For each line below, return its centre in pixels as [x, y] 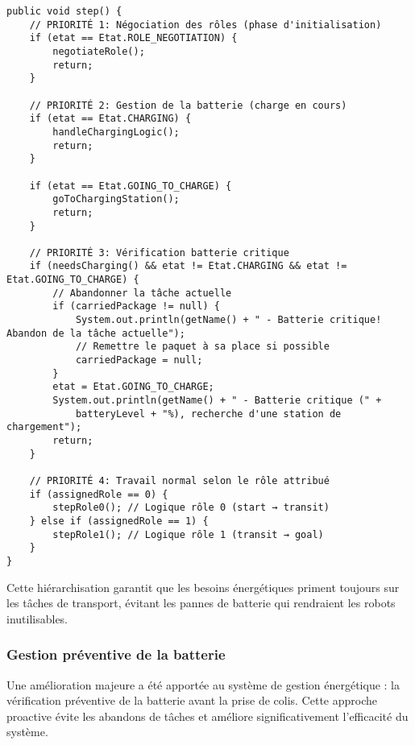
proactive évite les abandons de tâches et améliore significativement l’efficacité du [207, 716]
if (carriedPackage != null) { [136, 306]
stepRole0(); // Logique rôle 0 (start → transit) [191, 508]
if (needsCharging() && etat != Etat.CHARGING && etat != [188, 266]
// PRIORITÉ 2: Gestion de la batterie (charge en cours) [188, 105]
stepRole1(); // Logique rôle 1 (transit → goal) [188, 534]
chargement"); [44, 427]
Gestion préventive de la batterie [116, 654]
